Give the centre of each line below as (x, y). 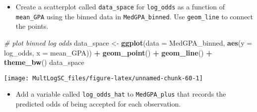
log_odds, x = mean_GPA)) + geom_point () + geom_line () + (108, 52)
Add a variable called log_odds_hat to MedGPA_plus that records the (121, 94)
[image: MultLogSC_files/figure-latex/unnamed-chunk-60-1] (103, 78)
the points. (32, 26)
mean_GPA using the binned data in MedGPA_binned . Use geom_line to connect (134, 16)
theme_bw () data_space (44, 62)
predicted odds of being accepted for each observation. (98, 104)
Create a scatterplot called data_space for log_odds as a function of (120, 6)
